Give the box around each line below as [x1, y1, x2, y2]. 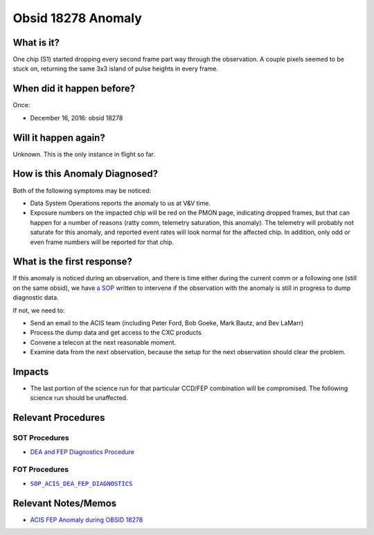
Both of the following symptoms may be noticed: [12, 186, 152, 194]
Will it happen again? [12, 132, 105, 143]
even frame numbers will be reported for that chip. [30, 237, 175, 246]
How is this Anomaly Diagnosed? [12, 168, 159, 180]
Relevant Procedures [12, 412, 105, 424]
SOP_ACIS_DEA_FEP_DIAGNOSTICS [30, 480, 133, 487]
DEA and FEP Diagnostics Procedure [30, 447, 135, 456]
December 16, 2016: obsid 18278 [30, 114, 123, 122]
